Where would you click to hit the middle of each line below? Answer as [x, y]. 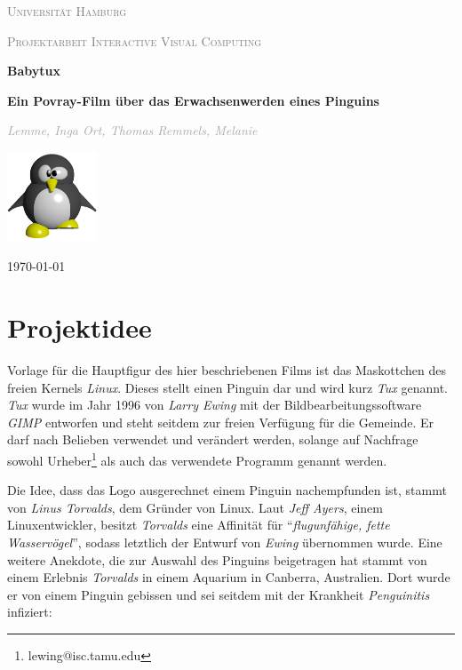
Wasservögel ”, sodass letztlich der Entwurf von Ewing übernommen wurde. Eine [225, 542]
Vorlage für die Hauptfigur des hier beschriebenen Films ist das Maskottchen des [227, 369]
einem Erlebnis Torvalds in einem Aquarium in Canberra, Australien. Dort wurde [229, 577]
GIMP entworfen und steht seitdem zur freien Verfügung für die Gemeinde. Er [220, 422]
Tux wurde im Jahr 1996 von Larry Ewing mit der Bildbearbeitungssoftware [215, 405]
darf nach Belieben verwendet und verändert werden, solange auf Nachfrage [213, 439]
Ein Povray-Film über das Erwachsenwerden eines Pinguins [193, 100]
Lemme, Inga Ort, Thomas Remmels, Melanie [132, 130]
